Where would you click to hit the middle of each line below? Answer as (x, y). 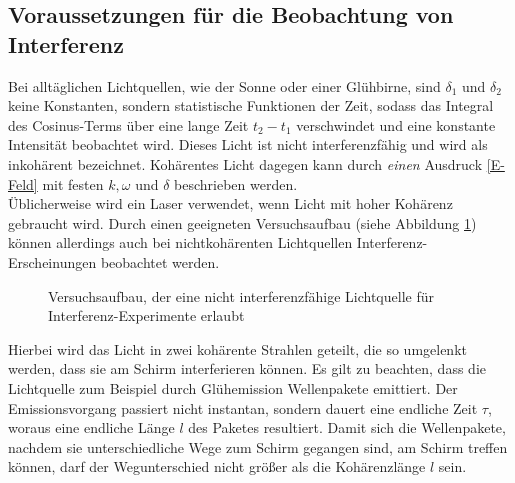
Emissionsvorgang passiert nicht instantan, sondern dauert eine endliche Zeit (243, 407)
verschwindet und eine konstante (396, 124)
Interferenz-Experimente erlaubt (146, 315)
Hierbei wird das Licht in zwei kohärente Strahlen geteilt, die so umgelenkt (237, 348)
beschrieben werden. (236, 183)
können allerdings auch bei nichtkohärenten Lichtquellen (180, 242)
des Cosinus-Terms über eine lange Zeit (128, 124)
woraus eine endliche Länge (91, 427)
